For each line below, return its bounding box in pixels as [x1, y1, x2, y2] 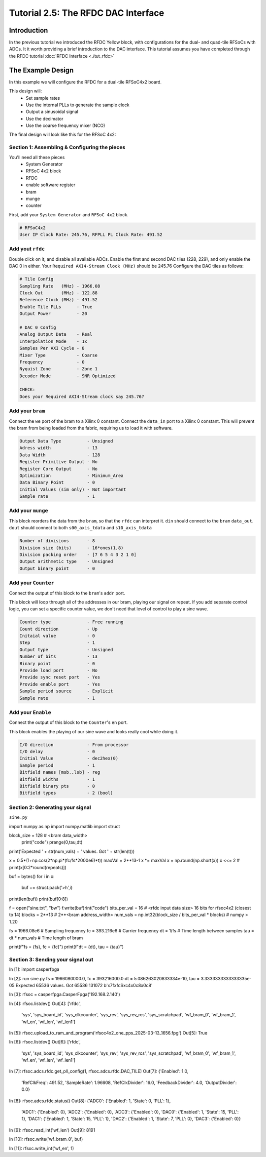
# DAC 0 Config [19, 324, 56, 330]
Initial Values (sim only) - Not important [19, 486, 127, 492]
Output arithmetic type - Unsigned [19, 559, 113, 564]
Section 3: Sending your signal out [9, 956, 94, 963]
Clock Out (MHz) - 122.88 [19, 290, 98, 296]
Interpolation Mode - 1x [19, 338, 87, 344]
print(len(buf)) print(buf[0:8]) [9, 896, 68, 902]
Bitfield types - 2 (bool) [19, 790, 113, 796]
